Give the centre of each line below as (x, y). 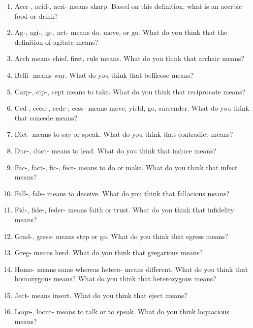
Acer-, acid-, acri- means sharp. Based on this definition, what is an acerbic (128, 6)
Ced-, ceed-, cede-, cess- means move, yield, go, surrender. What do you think (132, 108)
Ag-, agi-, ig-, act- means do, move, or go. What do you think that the (121, 32)
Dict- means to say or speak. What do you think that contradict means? (124, 134)
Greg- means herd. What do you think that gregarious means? (109, 253)
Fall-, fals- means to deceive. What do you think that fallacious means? (122, 193)
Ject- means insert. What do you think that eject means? (101, 295)
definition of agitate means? (56, 42)
